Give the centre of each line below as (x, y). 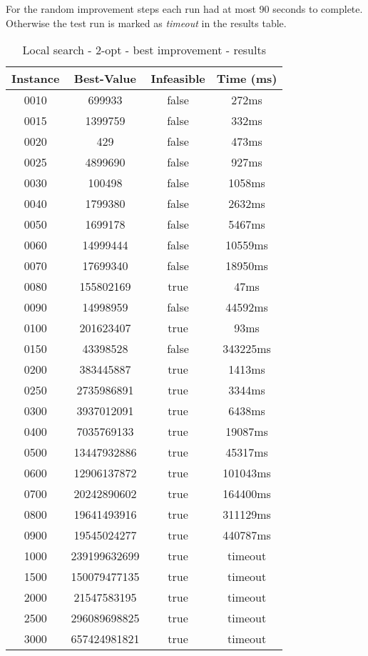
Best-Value (105, 79)
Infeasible (178, 79)
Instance (36, 79)
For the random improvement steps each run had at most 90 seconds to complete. (184, 9)
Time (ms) (247, 79)
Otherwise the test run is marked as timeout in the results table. (146, 23)
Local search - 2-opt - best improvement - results (144, 50)
